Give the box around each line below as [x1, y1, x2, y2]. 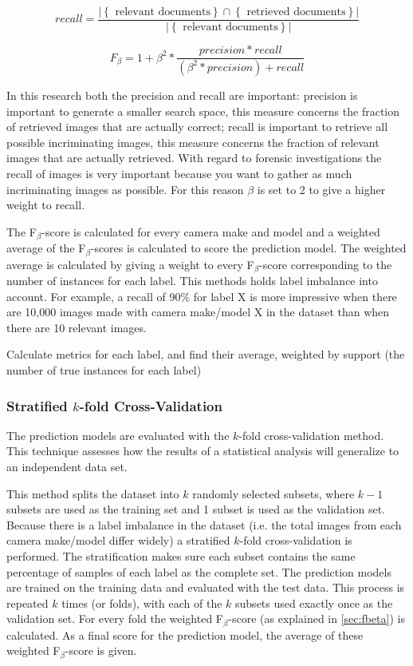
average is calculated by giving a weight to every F [6, 256, 254, 272]
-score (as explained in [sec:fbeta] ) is [228, 610, 405, 627]
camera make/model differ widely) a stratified [6, 532, 230, 549]
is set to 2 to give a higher [257, 180, 386, 197]
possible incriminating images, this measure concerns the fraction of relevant [6, 133, 380, 150]
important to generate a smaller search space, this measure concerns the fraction [6, 102, 400, 119]
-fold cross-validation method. [238, 426, 384, 443]
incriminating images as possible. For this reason [6, 180, 244, 197]
